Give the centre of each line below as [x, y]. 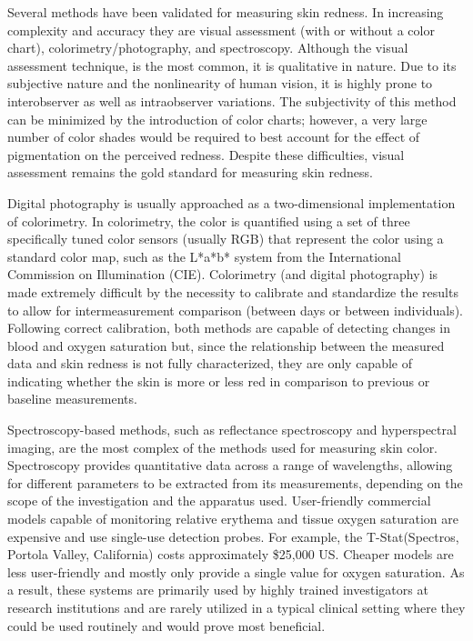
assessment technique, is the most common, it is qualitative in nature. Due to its [232, 65]
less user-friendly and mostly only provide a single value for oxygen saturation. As [236, 571]
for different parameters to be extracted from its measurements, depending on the [235, 482]
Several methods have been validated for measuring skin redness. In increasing [226, 12]
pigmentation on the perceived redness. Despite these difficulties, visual [206, 154]
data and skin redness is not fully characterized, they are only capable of [210, 363]
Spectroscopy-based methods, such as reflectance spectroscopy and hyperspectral [232, 430]
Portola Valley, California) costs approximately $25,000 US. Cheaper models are [231, 554]
